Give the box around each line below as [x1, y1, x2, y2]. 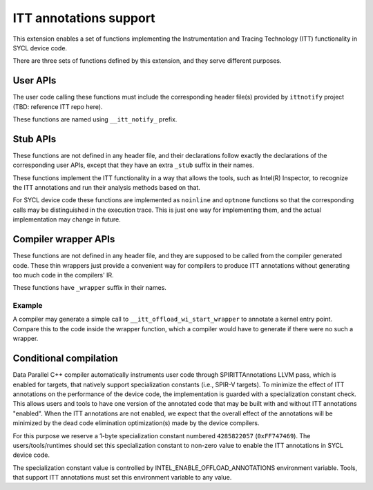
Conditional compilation [12, 353, 119, 364]
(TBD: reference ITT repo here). [12, 102, 103, 110]
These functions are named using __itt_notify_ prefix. [12, 115, 178, 124]
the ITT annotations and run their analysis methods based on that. [12, 184, 200, 192]
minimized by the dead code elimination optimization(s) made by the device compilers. [12, 419, 260, 427]
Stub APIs [12, 133, 57, 145]
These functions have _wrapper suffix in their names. [12, 284, 167, 292]
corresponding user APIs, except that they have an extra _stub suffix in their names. [12, 161, 255, 169]
